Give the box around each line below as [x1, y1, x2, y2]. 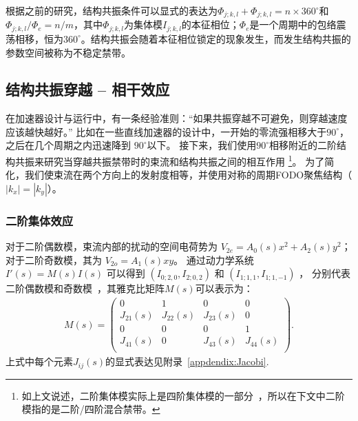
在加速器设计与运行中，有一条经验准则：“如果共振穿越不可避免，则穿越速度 [6, 111, 348, 125]
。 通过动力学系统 [173, 252, 254, 267]
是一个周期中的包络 [249, 17, 337, 32]
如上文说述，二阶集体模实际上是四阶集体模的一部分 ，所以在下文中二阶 [21, 388, 345, 402]
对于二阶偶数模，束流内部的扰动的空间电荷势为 [6, 239, 218, 254]
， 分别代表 [299, 266, 350, 280]
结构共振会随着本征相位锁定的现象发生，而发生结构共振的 [90, 31, 351, 45]
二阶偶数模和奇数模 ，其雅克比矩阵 [6, 281, 165, 296]
